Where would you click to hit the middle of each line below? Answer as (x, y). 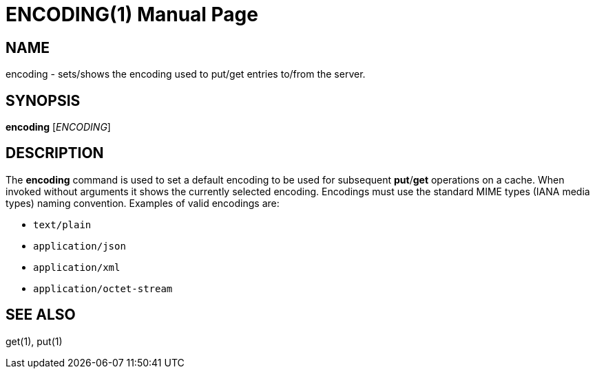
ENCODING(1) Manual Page (132, 14)
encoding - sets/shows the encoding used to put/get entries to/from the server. (186, 74)
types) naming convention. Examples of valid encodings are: (143, 203)
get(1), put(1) (34, 341)
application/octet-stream (103, 288)
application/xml (77, 267)
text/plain (62, 224)
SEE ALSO (41, 315)
